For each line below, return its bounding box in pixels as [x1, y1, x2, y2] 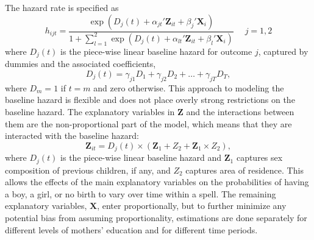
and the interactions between [186, 105, 294, 118]
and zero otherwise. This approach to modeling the [93, 81, 284, 94]
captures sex [236, 151, 283, 164]
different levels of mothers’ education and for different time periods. [5, 223, 258, 236]
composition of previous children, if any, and [5, 163, 171, 176]
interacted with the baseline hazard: [5, 129, 139, 142]
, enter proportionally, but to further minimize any [97, 199, 287, 212]
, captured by [258, 44, 309, 57]
